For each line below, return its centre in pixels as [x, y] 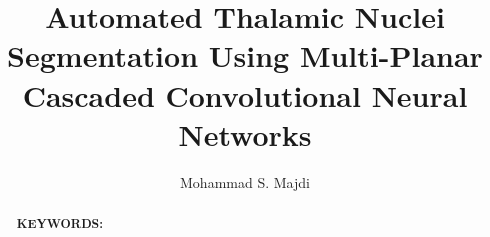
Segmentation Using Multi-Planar [245, 55]
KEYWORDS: [60, 224]
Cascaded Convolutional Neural [245, 94]
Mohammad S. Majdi [245, 181]
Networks [245, 133]
